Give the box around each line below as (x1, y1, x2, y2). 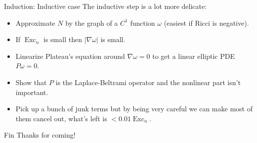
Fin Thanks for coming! (4, 130, 76, 140)
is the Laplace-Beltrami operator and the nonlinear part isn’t (55, 77, 241, 87)
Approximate (15, 17, 55, 28)
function (130, 17, 155, 28)
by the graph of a (65, 17, 118, 28)
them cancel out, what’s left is (15, 113, 107, 123)
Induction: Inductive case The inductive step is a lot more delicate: (4, 1, 207, 11)
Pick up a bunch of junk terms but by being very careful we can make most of (15, 103, 253, 114)
